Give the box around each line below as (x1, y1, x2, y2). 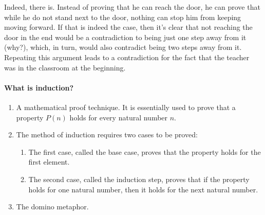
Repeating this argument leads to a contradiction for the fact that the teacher (4, 51, 250, 62)
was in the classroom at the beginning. (4, 62, 126, 73)
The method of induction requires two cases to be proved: (16, 129, 198, 140)
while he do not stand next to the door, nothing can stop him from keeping (4, 11, 241, 22)
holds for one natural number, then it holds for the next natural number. (28, 184, 258, 194)
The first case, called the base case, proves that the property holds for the (28, 146, 261, 157)
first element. (28, 156, 70, 167)
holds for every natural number (69, 112, 168, 122)
